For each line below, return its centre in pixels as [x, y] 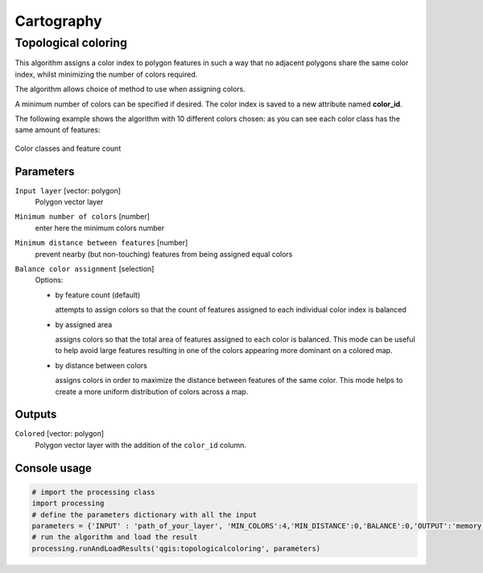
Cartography [58, 21]
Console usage [54, 468]
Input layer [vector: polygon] [68, 190]
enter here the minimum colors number [100, 228]
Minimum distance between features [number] [101, 243]
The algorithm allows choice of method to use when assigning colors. [130, 89]
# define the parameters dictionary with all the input [144, 515]
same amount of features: [58, 130]
